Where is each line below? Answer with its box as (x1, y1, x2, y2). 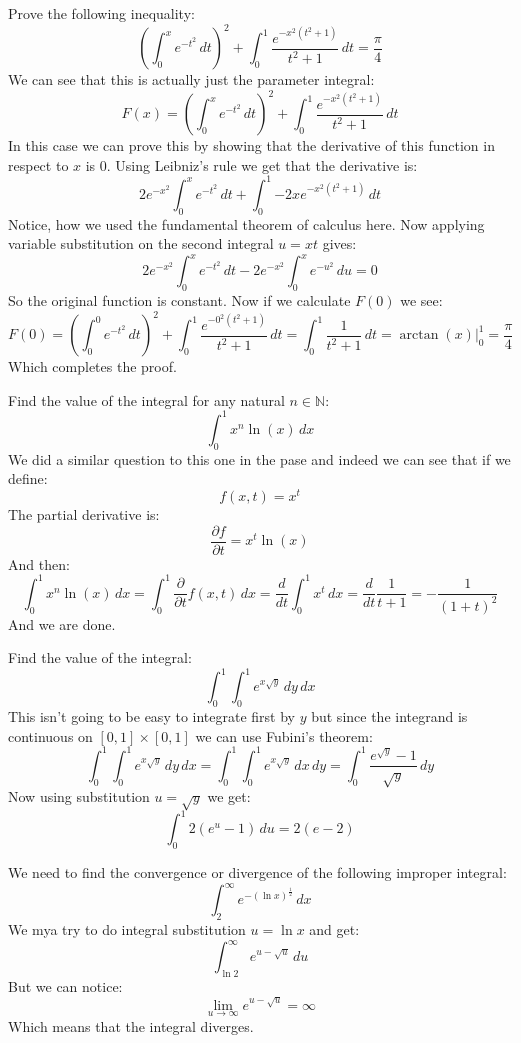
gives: (322, 233, 357, 254)
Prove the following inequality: (8, 3, 195, 23)
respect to (8, 154, 69, 175)
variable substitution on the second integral (8, 233, 274, 254)
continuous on (8, 725, 93, 746)
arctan (399, 328, 439, 343)
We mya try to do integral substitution (8, 919, 246, 940)
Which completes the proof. (8, 356, 177, 377)
